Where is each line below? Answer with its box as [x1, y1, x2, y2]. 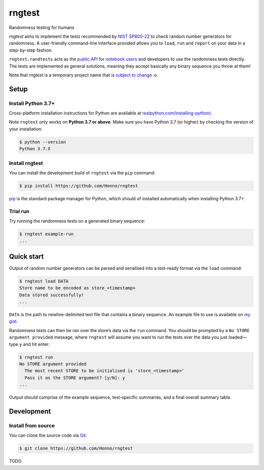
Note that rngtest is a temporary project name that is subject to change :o [9, 72, 157, 78]
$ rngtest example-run [19, 231, 74, 237]
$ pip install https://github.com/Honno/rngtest [19, 183, 138, 188]
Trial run [9, 208, 29, 214]
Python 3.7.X [19, 146, 51, 152]
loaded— [228, 334, 247, 340]
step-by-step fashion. [9, 47, 53, 53]
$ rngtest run [19, 354, 53, 360]
